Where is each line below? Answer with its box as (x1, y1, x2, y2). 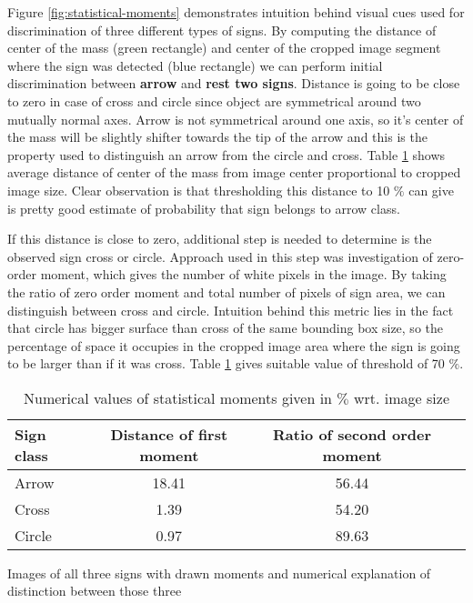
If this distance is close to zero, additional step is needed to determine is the (7, 229, 432, 248)
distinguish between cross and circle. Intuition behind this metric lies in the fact (7, 300, 454, 319)
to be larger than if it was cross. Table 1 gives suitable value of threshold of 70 (7, 354, 445, 373)
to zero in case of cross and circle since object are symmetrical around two (7, 91, 421, 110)
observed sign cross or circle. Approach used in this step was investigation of (7, 246, 433, 266)
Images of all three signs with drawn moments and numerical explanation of (7, 563, 431, 582)
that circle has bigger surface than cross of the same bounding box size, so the (7, 318, 443, 337)
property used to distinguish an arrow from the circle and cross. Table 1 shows (7, 145, 446, 164)
